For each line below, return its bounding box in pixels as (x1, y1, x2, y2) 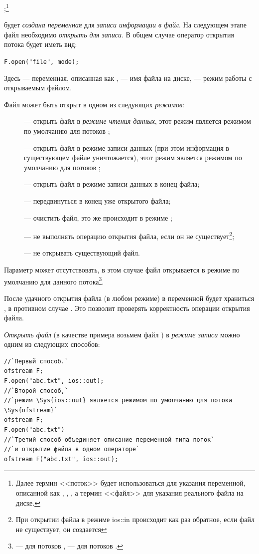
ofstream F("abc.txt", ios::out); (4, 455, 119, 463)
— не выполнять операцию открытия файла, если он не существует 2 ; (24, 230, 235, 241)
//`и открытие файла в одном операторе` (4, 446, 140, 453)
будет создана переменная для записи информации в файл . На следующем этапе (4, 19, 247, 30)
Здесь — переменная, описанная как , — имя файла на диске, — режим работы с (4, 72, 252, 83)
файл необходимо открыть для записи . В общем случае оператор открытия (4, 29, 234, 39)
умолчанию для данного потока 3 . (4, 275, 104, 286)
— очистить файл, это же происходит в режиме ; (24, 212, 172, 223)
